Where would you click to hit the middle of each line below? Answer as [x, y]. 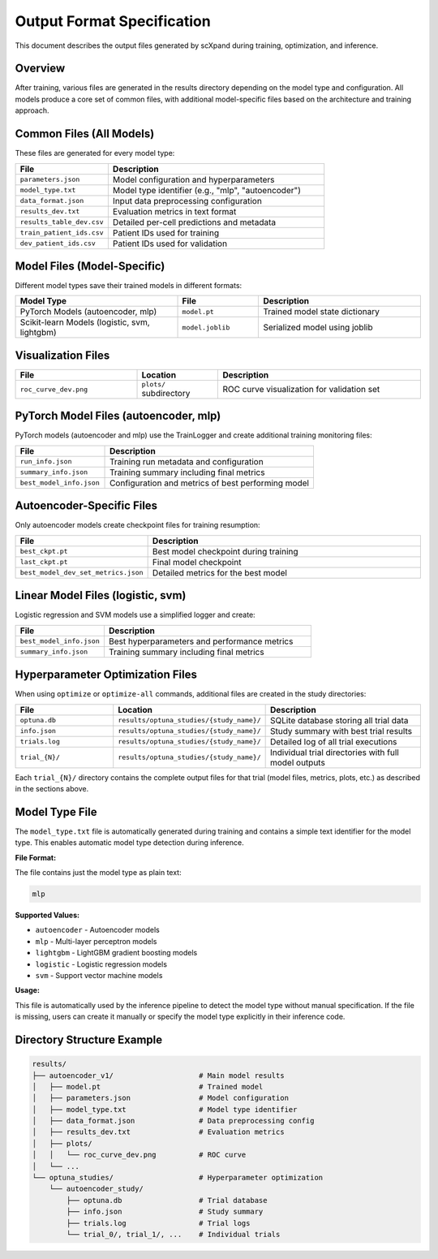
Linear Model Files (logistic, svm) [101, 595]
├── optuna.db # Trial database [167, 1200]
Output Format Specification [113, 21]
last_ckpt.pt [44, 562]
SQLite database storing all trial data [339, 720]
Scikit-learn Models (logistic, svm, [85, 322]
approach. [32, 110]
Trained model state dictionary [322, 312]
